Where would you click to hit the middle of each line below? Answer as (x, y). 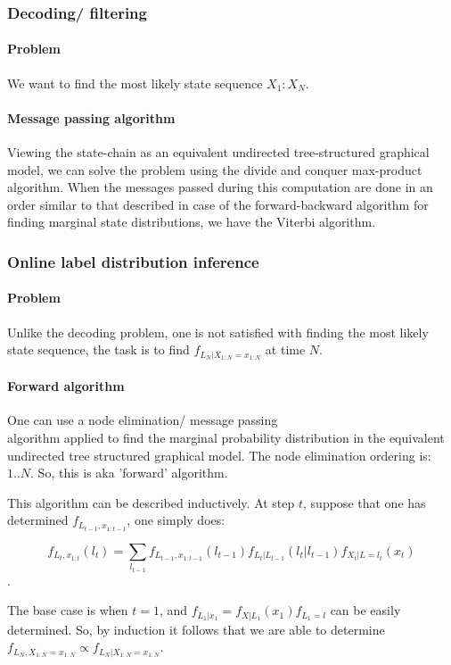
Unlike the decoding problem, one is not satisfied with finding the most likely (218, 332)
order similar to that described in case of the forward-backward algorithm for (218, 204)
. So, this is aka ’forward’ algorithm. (129, 473)
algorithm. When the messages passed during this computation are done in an (220, 187)
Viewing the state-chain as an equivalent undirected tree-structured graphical (218, 152)
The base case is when (68, 610)
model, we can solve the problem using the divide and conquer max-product (215, 169)
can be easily (365, 610)
